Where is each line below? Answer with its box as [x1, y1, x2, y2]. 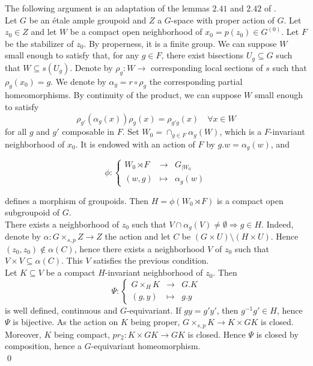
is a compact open [216, 194, 284, 206]
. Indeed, [261, 217, 294, 230]
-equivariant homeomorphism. [91, 340, 201, 352]
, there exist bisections [161, 49, 244, 61]
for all [5, 125, 27, 138]
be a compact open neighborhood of [70, 25, 202, 38]
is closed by [256, 327, 299, 340]
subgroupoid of [5, 206, 60, 219]
